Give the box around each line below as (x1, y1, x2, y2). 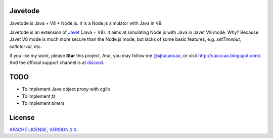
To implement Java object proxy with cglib (22, 86, 111, 92)
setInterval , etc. (9, 43, 42, 49)
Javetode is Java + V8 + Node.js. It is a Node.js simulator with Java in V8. (9, 20, 163, 26)
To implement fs (22, 93, 56, 99)
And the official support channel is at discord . (9, 59, 105, 65)
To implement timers (22, 100, 65, 106)
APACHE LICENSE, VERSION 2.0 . (9, 126, 78, 133)
